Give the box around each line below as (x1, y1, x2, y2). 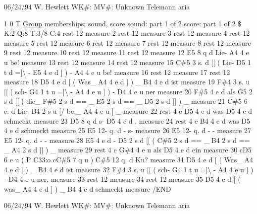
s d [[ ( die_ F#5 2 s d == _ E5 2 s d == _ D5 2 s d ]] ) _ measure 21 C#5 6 (4, 96, 248, 106)
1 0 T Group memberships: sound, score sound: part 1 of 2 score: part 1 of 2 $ (4, 18, 242, 28)
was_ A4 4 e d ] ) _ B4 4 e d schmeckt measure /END (4, 183, 171, 194)
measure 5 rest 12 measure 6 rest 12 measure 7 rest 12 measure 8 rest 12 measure (4, 37, 251, 48)
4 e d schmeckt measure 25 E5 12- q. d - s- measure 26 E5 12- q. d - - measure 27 (4, 125, 251, 136)
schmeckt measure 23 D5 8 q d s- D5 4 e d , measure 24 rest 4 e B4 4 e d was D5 (4, 115, 251, 126)
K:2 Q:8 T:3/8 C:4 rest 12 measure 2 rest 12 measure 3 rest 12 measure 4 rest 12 (4, 28, 250, 38)
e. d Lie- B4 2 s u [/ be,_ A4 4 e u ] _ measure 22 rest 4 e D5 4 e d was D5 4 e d (4, 105, 253, 116)
